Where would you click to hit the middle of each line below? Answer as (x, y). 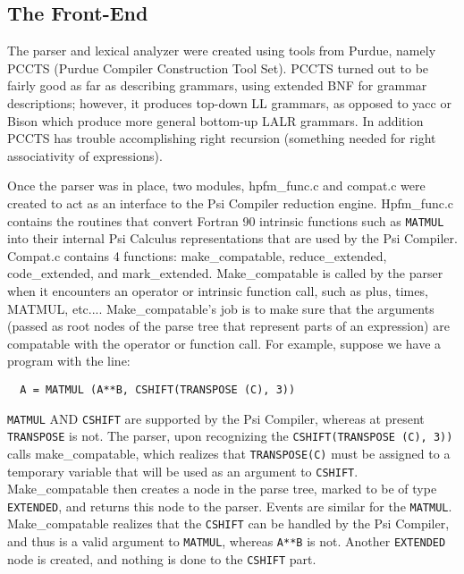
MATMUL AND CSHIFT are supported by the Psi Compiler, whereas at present (216, 418)
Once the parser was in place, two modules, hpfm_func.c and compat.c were (216, 186)
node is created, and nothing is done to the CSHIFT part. (162, 558)
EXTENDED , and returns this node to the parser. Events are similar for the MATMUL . (230, 506)
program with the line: (69, 361)
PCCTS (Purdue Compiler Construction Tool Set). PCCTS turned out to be (218, 68)
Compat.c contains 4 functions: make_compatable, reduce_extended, (197, 255)
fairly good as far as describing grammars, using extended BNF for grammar (217, 85)
